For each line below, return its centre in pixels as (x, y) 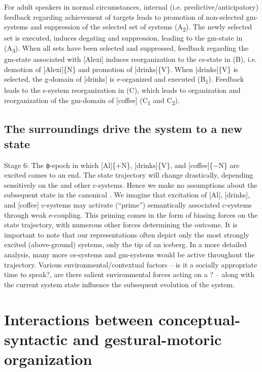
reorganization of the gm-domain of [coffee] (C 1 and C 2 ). (92, 100)
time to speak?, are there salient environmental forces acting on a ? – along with (129, 274)
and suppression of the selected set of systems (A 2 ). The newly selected (141, 27)
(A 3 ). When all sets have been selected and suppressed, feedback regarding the (126, 48)
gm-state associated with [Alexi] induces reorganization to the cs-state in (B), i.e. (130, 59)
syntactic (36, 339)
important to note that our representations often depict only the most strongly (127, 234)
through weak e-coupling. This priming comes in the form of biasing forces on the (131, 214)
